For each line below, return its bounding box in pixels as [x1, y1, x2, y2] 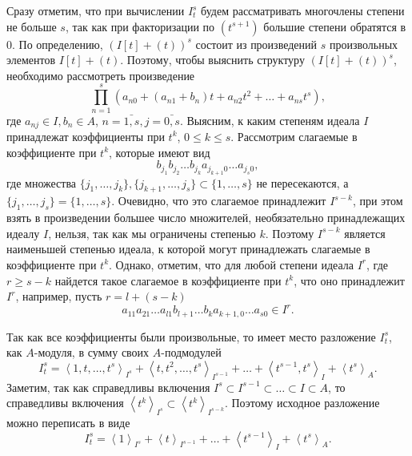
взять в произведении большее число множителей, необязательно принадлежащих [6, 209, 406, 226]
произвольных [329, 35, 398, 52]
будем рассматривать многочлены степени [201, 2, 405, 18]
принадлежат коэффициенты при [6, 127, 165, 144]
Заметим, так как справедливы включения [6, 378, 210, 395]
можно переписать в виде [6, 414, 130, 431]
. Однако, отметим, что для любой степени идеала [109, 256, 354, 272]
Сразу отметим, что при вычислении [6, 2, 185, 18]
